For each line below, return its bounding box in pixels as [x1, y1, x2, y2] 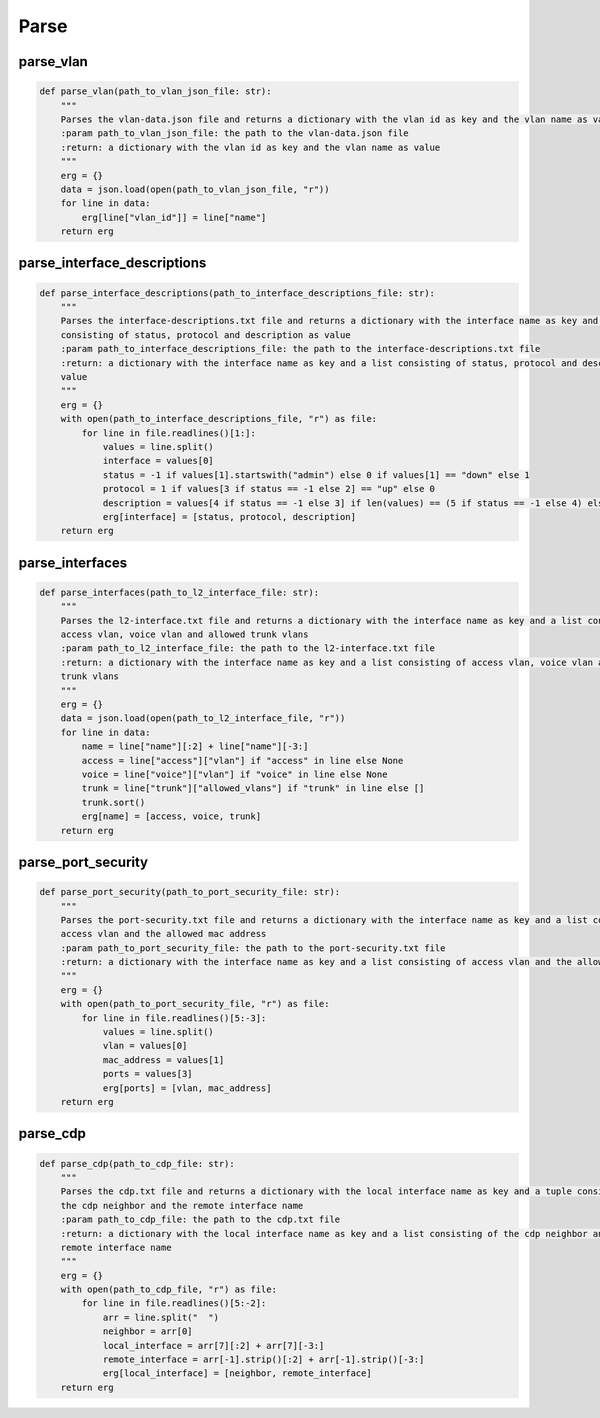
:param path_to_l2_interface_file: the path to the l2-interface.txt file [60, 643, 435, 654]
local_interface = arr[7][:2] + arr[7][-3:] [102, 1340, 325, 1351]
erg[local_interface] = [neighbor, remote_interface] [102, 1368, 372, 1379]
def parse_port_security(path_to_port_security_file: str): [39, 886, 341, 898]
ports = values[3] [102, 1068, 194, 1080]
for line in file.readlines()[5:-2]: [81, 1298, 267, 1309]
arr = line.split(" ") [102, 1311, 220, 1323]
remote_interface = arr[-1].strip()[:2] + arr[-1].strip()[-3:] [102, 1354, 425, 1365]
